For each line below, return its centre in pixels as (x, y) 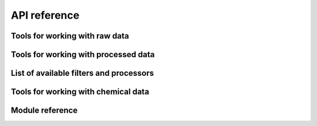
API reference (45, 15)
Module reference (44, 111)
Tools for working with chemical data (80, 92)
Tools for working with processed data (83, 55)
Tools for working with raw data (70, 36)
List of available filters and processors (82, 73)
